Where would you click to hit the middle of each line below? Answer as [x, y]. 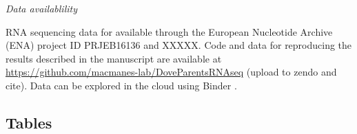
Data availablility [41, 8]
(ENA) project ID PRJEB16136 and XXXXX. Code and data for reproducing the [179, 45]
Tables [29, 122]
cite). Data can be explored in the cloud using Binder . [121, 85]
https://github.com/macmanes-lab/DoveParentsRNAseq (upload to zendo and [171, 72]
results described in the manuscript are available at [114, 58]
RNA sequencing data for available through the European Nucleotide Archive [169, 31]
